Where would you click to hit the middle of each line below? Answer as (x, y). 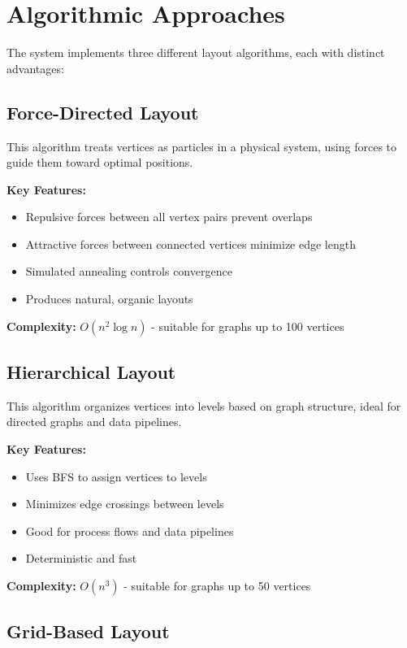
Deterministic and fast (81, 558)
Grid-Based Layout (88, 631)
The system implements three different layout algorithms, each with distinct (196, 52)
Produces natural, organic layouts (109, 299)
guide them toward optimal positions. (100, 162)
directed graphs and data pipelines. (94, 422)
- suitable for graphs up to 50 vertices (217, 586)
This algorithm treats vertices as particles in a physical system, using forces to (202, 146)
